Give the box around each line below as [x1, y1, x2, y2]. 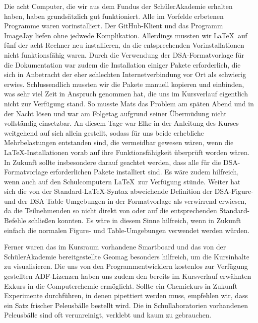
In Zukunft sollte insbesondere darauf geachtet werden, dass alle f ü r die [4, 157, 221, 167]
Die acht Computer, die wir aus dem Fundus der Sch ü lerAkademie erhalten [4, 1, 233, 11]
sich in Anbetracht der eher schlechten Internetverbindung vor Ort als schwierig [4, 69, 246, 80]
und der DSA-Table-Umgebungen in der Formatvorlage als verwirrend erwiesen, [4, 195, 247, 206]
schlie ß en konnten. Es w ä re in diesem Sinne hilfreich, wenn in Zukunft [28, 215, 241, 226]
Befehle [4, 215, 26, 226]
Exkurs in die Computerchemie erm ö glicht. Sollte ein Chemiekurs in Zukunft [4, 280, 238, 291]
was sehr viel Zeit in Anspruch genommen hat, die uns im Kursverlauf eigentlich [4, 88, 248, 99]
